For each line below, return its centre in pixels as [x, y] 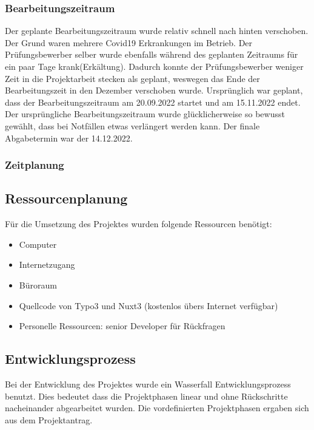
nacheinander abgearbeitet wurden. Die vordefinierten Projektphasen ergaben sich [157, 408]
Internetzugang [47, 264]
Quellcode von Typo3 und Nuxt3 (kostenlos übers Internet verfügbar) [149, 305]
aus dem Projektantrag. [49, 419]
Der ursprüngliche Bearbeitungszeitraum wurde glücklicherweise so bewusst [145, 114]
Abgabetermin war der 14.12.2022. [69, 138]
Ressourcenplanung [66, 198]
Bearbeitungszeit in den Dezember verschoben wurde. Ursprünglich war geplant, [154, 90]
